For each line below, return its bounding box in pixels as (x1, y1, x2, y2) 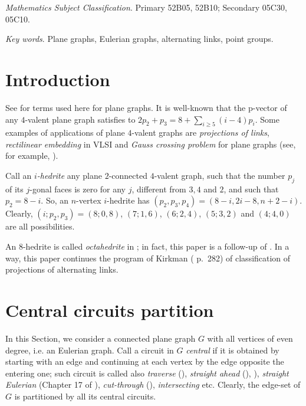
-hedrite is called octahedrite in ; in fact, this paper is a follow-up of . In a (22, 240, 289, 253)
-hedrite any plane (37, 169, 102, 182)
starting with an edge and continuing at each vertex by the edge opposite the (5, 355, 284, 368)
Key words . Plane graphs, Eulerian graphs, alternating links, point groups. (5, 32, 274, 45)
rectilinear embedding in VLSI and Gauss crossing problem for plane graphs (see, (5, 137, 296, 150)
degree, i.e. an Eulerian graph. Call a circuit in (5, 343, 174, 356)
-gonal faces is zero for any (29, 182, 126, 195)
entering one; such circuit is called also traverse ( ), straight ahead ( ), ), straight (5, 366, 289, 379)
